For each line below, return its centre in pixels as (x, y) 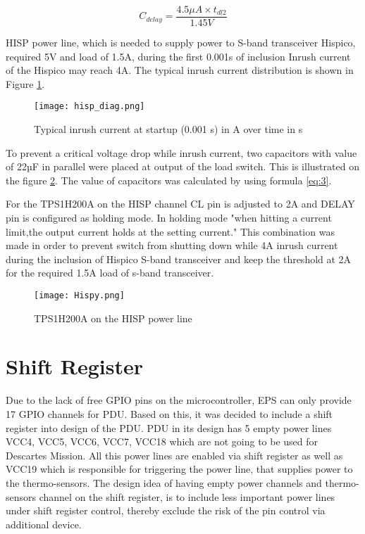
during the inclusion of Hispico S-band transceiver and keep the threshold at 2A (179, 259)
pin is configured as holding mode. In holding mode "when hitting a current (169, 218)
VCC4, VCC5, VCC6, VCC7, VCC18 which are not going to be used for (162, 441)
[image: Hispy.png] (79, 296)
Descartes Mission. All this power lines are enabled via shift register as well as (174, 455)
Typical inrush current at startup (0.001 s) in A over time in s (168, 129)
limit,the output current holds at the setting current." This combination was (170, 231)
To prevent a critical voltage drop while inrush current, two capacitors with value (181, 152)
